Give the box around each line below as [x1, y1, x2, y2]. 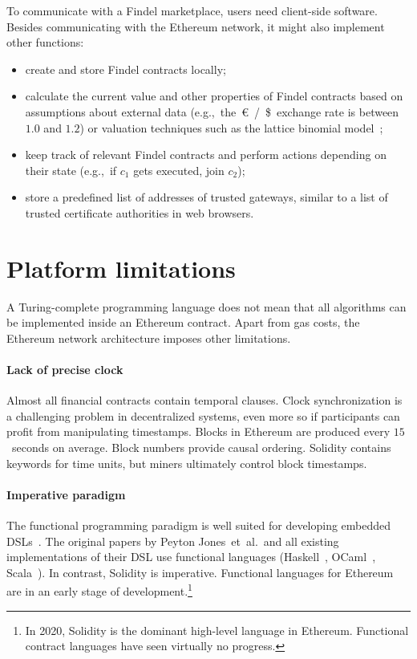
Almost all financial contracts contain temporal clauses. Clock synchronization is [6, 392, 403, 409]
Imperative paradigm [6, 486, 126, 502]
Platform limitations [6, 251, 236, 284]
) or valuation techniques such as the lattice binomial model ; [79, 119, 383, 136]
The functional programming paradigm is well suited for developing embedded [6, 517, 391, 533]
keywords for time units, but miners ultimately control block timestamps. [6, 454, 367, 471]
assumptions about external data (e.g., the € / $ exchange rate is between [25, 103, 399, 120]
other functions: [6, 34, 84, 51]
